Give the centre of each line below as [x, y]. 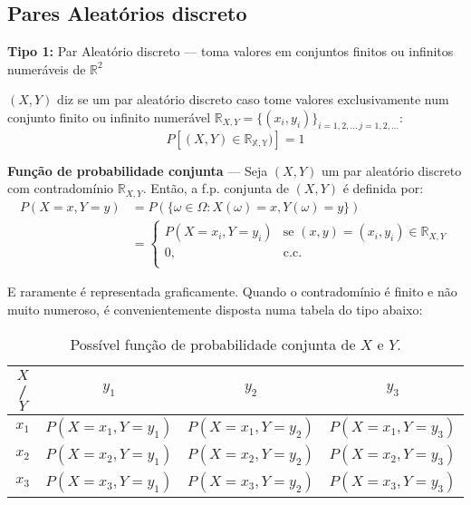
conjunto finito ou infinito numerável [109, 117]
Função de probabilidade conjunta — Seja [138, 170]
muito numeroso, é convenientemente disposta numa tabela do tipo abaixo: [215, 310]
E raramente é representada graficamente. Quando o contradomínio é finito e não [232, 291]
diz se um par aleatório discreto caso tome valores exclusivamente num [253, 99]
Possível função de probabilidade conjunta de [213, 344]
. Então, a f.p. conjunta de [216, 188]
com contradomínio [61, 188]
